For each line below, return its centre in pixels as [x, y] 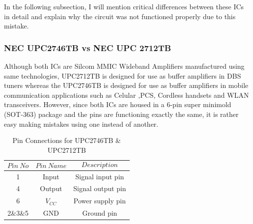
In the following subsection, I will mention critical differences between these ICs [124, 6]
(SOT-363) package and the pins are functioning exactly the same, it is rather [121, 114]
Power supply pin [99, 201]
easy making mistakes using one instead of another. [81, 124]
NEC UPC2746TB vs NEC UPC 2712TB [88, 47]
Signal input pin [100, 176]
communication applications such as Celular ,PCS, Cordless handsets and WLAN [126, 95]
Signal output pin [100, 188]
